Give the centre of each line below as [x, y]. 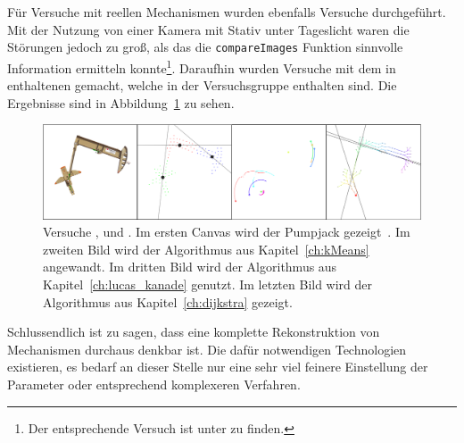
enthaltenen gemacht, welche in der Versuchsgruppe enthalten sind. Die [202, 85]
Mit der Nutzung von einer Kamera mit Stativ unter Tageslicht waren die [208, 29]
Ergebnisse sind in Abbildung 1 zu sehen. [121, 102]
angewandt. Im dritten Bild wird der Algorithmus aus [190, 267]
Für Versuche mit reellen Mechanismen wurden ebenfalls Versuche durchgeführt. [227, 12]
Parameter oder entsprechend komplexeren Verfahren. [154, 384]
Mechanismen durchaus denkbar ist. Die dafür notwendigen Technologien [207, 349]
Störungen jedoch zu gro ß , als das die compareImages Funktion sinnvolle [205, 47]
